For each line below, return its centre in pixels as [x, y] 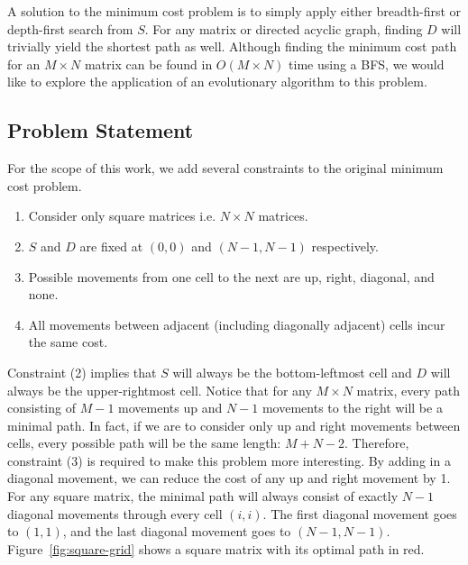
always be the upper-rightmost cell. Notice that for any [160, 390]
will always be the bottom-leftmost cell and [292, 372]
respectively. [345, 246]
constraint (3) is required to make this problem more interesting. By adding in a [229, 460]
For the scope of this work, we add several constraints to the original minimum [225, 168]
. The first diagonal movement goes [360, 513]
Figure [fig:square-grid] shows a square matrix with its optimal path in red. [216, 548]
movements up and [170, 408]
